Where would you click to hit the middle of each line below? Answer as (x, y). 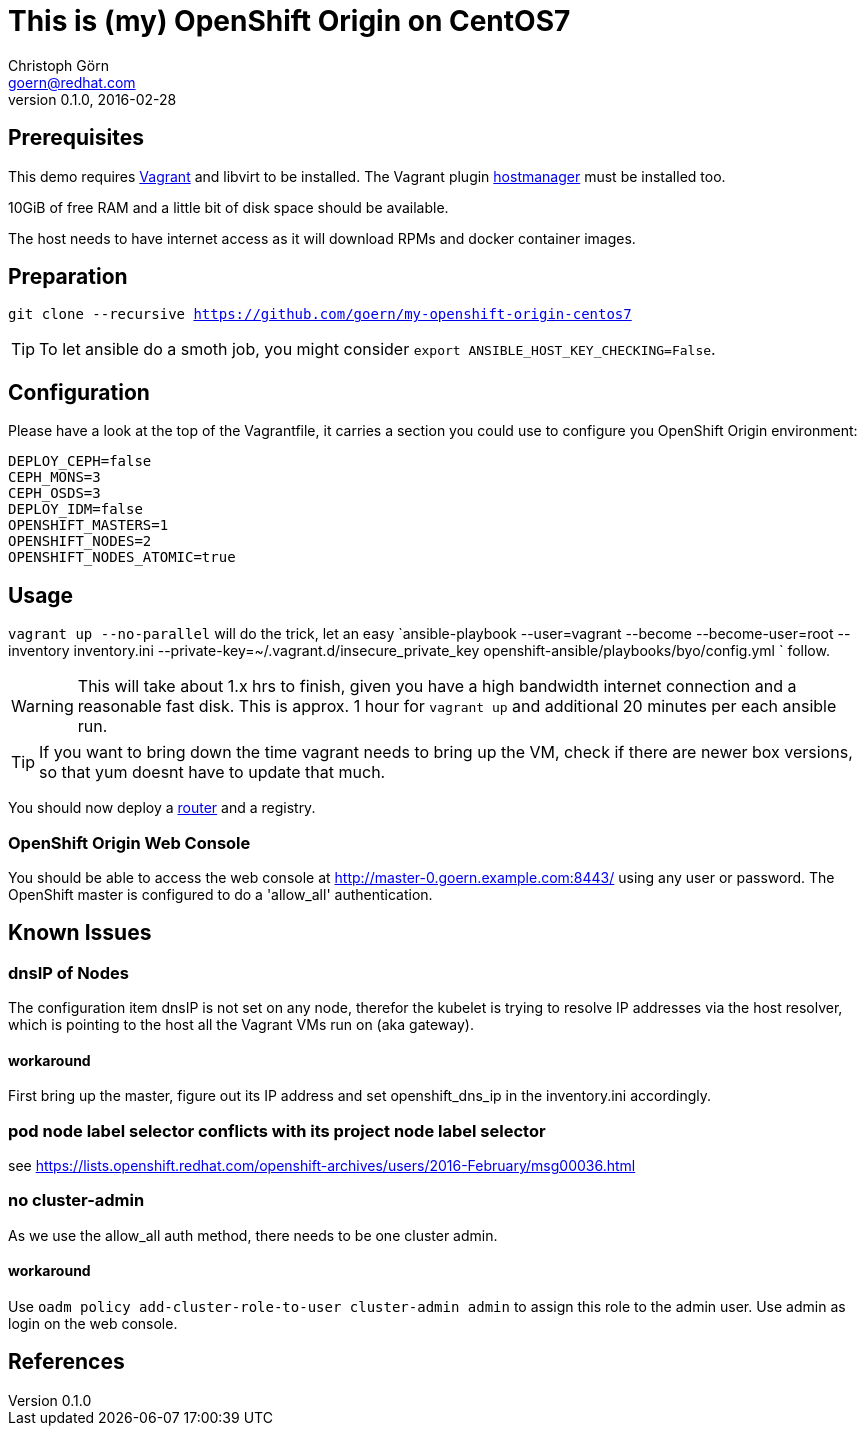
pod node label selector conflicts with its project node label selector (277, 1130)
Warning (42, 706)
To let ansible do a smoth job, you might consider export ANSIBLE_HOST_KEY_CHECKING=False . (377, 349)
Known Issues (80, 933)
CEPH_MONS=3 (54, 477)
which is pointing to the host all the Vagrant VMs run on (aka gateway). (241, 1025)
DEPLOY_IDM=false (75, 509)
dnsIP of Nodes (68, 972)
